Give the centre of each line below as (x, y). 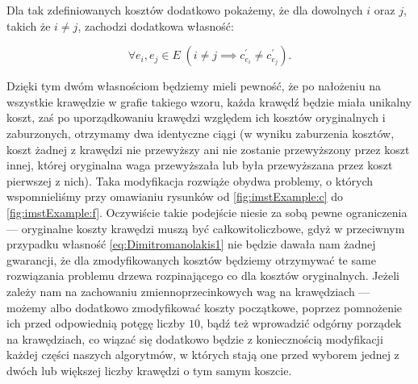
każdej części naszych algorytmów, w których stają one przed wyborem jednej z (203, 355)
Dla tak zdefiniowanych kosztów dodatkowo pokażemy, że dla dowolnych (185, 10)
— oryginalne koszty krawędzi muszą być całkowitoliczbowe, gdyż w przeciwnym (206, 228)
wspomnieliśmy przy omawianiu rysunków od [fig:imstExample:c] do (175, 196)
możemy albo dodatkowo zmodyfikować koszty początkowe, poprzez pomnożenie (205, 307)
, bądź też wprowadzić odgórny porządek (301, 323)
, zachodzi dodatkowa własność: (156, 25)
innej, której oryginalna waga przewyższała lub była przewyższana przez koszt (200, 165)
